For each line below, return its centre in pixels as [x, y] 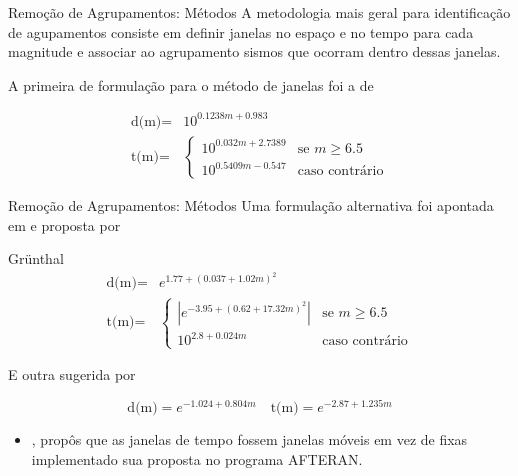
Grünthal [36, 258]
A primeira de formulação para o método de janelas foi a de [191, 84]
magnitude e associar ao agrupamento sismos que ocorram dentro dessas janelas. [254, 51]
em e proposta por [64, 224]
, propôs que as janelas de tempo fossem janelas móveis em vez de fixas [249, 439]
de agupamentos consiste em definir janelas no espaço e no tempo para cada [241, 31]
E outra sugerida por [72, 374]
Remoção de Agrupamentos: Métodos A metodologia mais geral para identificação [259, 12]
